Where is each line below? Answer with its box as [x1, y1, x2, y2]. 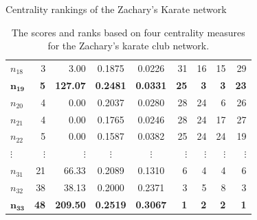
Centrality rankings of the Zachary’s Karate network [5, 2, 227, 16]
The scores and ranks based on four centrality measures [11, 25, 245, 39]
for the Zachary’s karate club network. [47, 38, 210, 53]
